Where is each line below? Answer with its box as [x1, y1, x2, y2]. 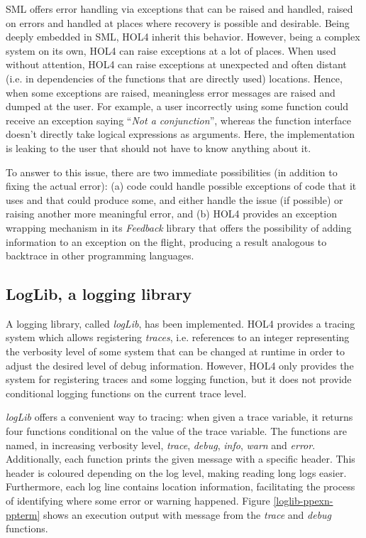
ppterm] [6, 507, 40, 522]
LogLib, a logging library [6, 283, 192, 305]
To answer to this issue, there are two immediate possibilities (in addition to [6, 164, 338, 179]
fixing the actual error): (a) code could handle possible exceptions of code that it [6, 178, 357, 193]
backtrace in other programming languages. [6, 248, 194, 263]
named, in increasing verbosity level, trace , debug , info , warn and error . [6, 437, 316, 452]
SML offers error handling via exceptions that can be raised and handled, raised [6, 1, 353, 16]
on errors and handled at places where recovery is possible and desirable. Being [6, 15, 350, 30]
